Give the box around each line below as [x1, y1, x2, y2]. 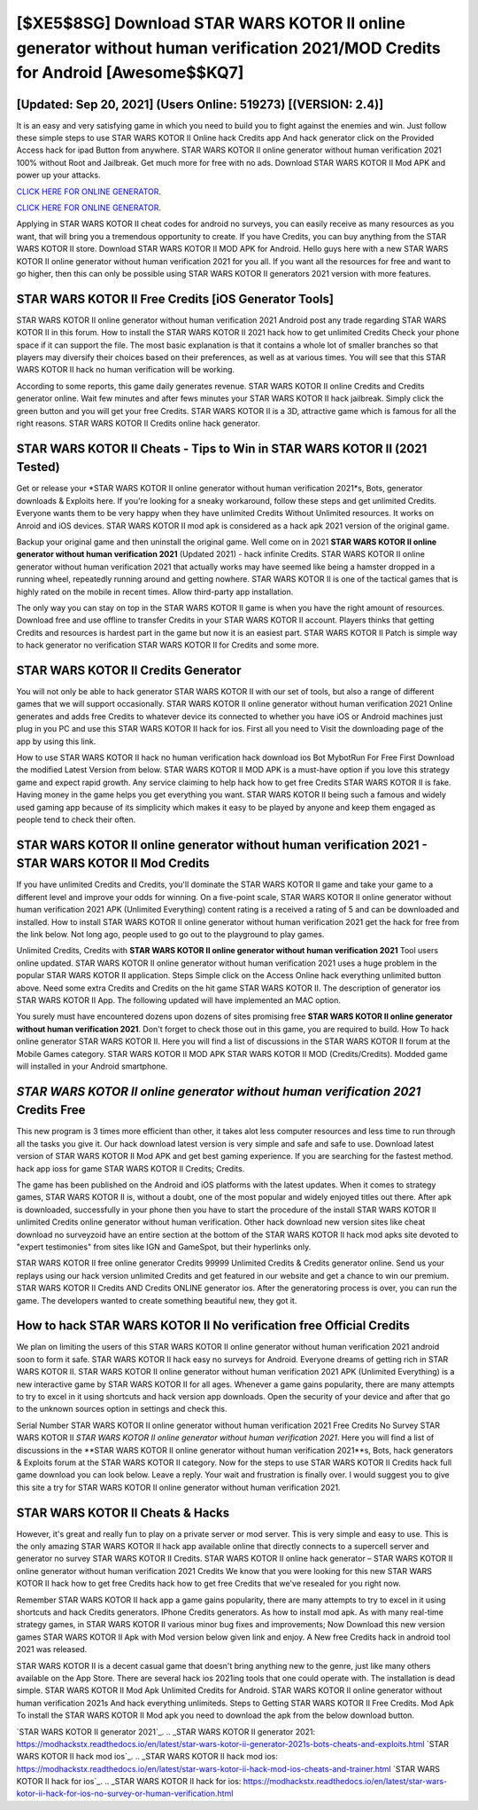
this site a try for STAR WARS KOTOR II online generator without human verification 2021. [16, 1482, 341, 1493]
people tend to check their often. [16, 814, 136, 825]
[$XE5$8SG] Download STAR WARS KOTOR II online [16, 13, 406, 33]
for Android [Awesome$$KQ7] [16, 63, 244, 83]
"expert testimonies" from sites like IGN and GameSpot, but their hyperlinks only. [16, 1242, 312, 1252]
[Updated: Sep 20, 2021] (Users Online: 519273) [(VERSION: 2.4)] [16, 97, 384, 112]
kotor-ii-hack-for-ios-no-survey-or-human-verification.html [16, 1788, 234, 1799]
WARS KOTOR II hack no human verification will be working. [16, 364, 235, 375]
